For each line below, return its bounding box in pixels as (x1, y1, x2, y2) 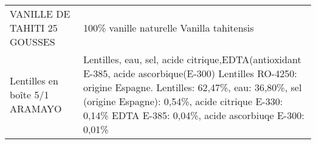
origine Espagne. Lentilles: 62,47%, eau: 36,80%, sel (83, 80, 302, 94)
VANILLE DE (10, 7, 70, 21)
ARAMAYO (10, 101, 62, 115)
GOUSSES (10, 35, 55, 49)
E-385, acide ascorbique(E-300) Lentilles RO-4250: (83, 66, 297, 80)
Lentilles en (10, 73, 58, 87)
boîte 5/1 (10, 87, 49, 101)
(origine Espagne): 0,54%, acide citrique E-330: (83, 94, 283, 108)
